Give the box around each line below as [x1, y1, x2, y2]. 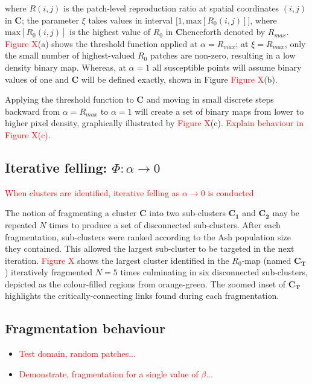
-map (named [241, 254, 291, 266]
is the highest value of [69, 25, 150, 38]
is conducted [208, 186, 254, 199]
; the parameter [21, 13, 79, 26]
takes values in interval [88, 13, 173, 26]
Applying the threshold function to [5, 93, 134, 106]
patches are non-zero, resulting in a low [150, 49, 296, 62]
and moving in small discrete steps [146, 93, 274, 106]
